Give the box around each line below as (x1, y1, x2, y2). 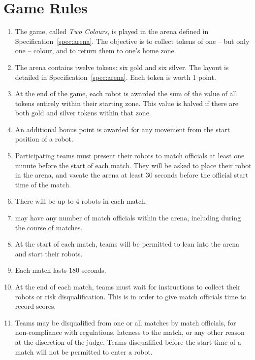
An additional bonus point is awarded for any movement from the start (15, 124, 230, 134)
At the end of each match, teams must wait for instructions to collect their (15, 282, 241, 291)
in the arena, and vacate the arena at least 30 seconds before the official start (15, 170, 249, 180)
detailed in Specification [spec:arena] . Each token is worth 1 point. (15, 72, 216, 82)
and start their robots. (15, 248, 83, 258)
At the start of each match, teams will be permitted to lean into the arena (15, 239, 240, 249)
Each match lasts (15, 265, 67, 275)
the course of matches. (15, 222, 83, 232)
